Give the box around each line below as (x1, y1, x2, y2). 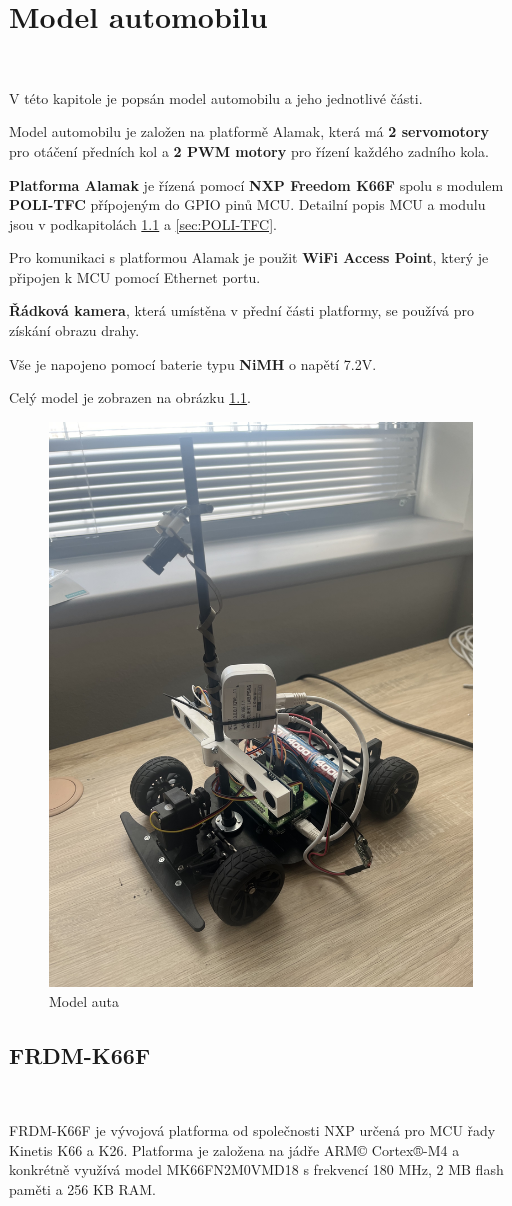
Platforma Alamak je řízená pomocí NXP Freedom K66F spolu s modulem (9, 174, 504, 195)
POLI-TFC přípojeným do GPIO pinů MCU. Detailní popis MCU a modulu (9, 194, 486, 215)
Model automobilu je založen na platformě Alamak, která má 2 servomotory (9, 121, 490, 142)
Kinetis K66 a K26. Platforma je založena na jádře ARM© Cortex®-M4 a (9, 1139, 460, 1160)
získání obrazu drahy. (9, 320, 140, 341)
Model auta (49, 990, 120, 1011)
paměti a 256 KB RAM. (9, 1178, 156, 1199)
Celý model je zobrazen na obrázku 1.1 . (9, 387, 251, 408)
